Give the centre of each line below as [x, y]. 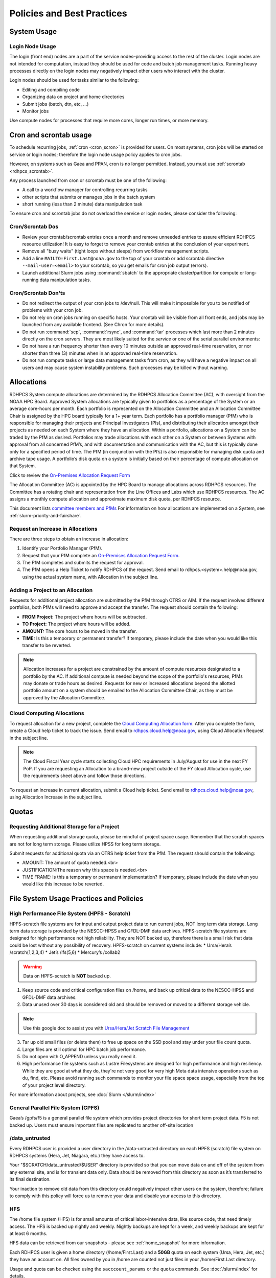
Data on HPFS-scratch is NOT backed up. [67, 976]
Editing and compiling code [51, 89]
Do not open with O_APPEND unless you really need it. [79, 1057]
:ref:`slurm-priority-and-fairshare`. [45, 515]
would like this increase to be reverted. [63, 884]
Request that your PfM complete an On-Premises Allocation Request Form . [101, 555]
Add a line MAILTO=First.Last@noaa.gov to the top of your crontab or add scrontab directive [123, 258]
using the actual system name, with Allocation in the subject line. [90, 577]
